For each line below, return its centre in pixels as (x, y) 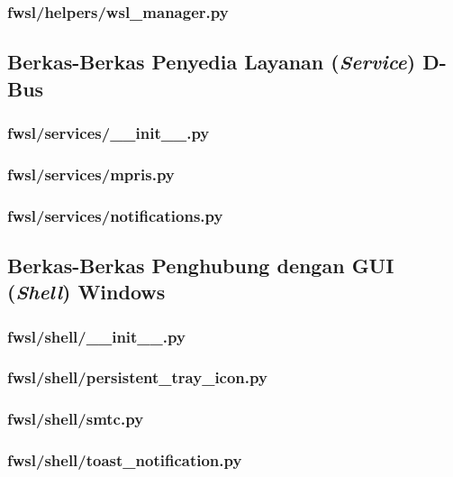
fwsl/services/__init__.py (109, 132)
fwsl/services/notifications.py (115, 215)
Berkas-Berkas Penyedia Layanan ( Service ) (212, 62)
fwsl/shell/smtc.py (76, 419)
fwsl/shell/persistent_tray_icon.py (137, 377)
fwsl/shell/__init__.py (96, 336)
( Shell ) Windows (86, 292)
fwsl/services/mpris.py (91, 174)
